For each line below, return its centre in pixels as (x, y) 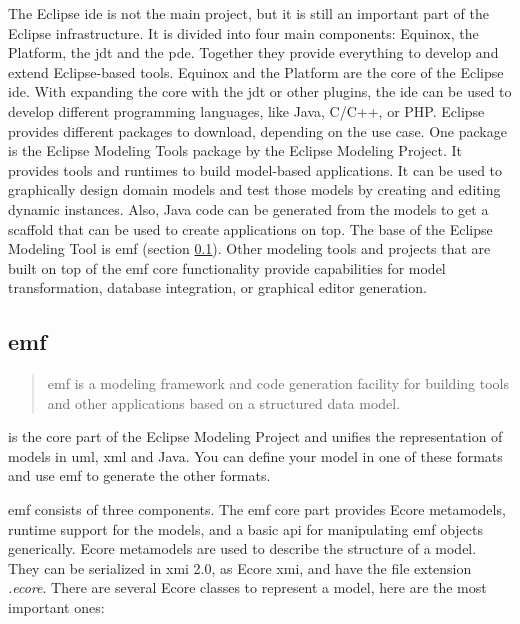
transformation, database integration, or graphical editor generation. (217, 287)
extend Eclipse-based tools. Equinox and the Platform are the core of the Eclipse (256, 71)
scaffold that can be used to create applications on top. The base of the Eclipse (250, 228)
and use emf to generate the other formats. (139, 475)
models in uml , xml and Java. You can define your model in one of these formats (255, 455)
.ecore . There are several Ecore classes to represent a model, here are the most (247, 587)
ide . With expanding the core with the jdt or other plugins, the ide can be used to (260, 91)
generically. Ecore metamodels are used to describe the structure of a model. (242, 548)
